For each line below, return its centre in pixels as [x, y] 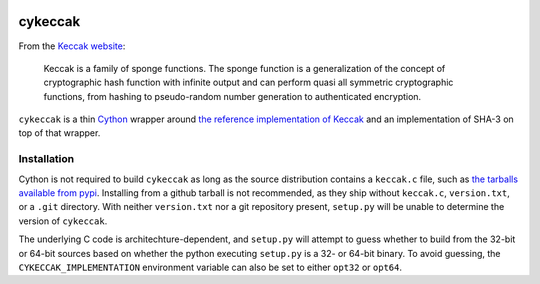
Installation [46, 159]
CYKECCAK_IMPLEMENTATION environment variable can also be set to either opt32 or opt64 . [210, 267]
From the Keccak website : [72, 46]
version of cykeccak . [63, 221]
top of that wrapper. [59, 133]
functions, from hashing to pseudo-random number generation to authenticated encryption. [232, 96]
